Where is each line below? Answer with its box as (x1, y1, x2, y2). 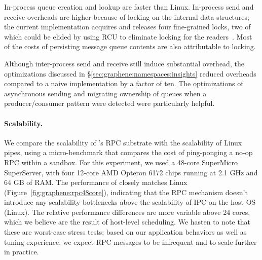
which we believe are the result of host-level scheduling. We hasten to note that (4, 216, 251, 227)
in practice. (4, 246, 39, 257)
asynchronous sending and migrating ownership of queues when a (4, 88, 207, 98)
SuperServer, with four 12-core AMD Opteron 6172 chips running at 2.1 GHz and (4, 167, 258, 177)
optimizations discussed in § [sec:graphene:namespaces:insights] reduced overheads (4, 68, 256, 79)
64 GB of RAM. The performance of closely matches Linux (4, 177, 188, 188)
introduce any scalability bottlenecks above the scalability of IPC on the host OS (4, 197, 256, 207)
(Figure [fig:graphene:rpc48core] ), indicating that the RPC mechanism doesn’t (4, 187, 248, 197)
